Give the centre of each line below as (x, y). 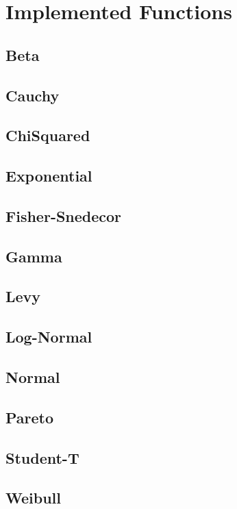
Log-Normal (49, 337)
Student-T (42, 457)
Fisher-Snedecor (64, 215)
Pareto (30, 417)
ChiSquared (48, 135)
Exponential (49, 176)
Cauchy (33, 95)
